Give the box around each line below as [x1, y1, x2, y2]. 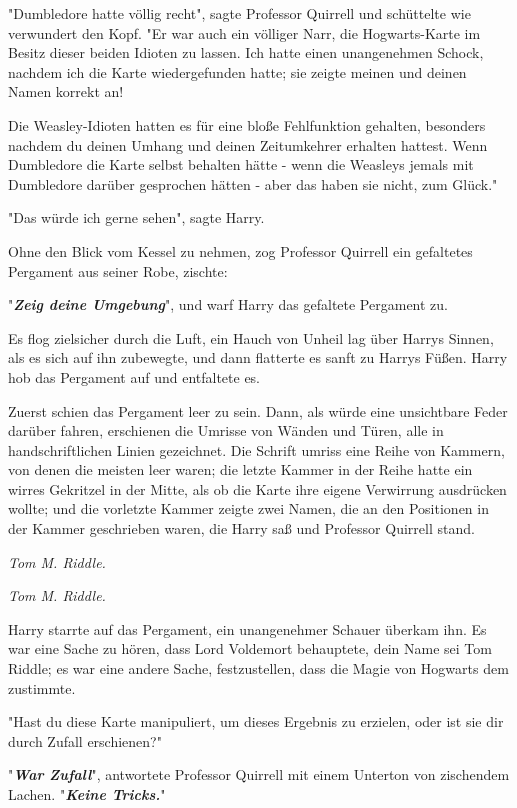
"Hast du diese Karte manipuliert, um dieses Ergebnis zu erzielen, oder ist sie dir [8, 711, 504, 732]
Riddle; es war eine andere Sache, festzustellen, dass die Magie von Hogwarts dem [8, 658, 509, 679]
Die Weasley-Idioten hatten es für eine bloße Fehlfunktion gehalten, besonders [8, 114, 486, 135]
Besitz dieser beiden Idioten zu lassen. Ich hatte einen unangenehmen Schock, [8, 42, 484, 63]
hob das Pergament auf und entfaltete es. [8, 366, 260, 387]
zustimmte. [8, 677, 76, 698]
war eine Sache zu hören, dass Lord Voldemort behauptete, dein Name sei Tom [8, 638, 492, 659]
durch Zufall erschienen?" [8, 730, 162, 751]
